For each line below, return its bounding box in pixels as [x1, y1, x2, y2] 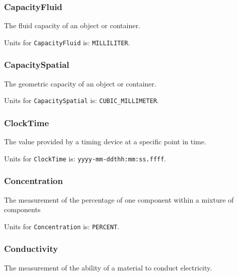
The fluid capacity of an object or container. [4, 20, 140, 31]
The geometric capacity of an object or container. [4, 78, 156, 88]
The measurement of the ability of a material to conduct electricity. [4, 262, 212, 272]
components [4, 204, 41, 215]
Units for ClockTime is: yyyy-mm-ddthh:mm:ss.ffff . [4, 153, 167, 163]
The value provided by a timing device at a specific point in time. [4, 136, 206, 147]
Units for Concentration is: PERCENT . [4, 221, 119, 231]
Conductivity [4, 242, 58, 255]
